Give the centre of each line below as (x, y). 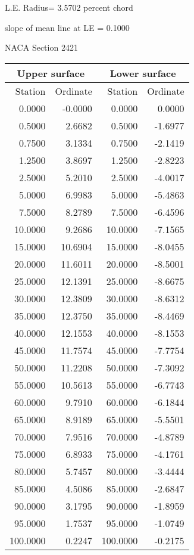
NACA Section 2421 (41, 47)
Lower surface (143, 73)
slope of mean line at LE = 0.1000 (67, 27)
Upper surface (51, 73)
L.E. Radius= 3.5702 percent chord (69, 7)
